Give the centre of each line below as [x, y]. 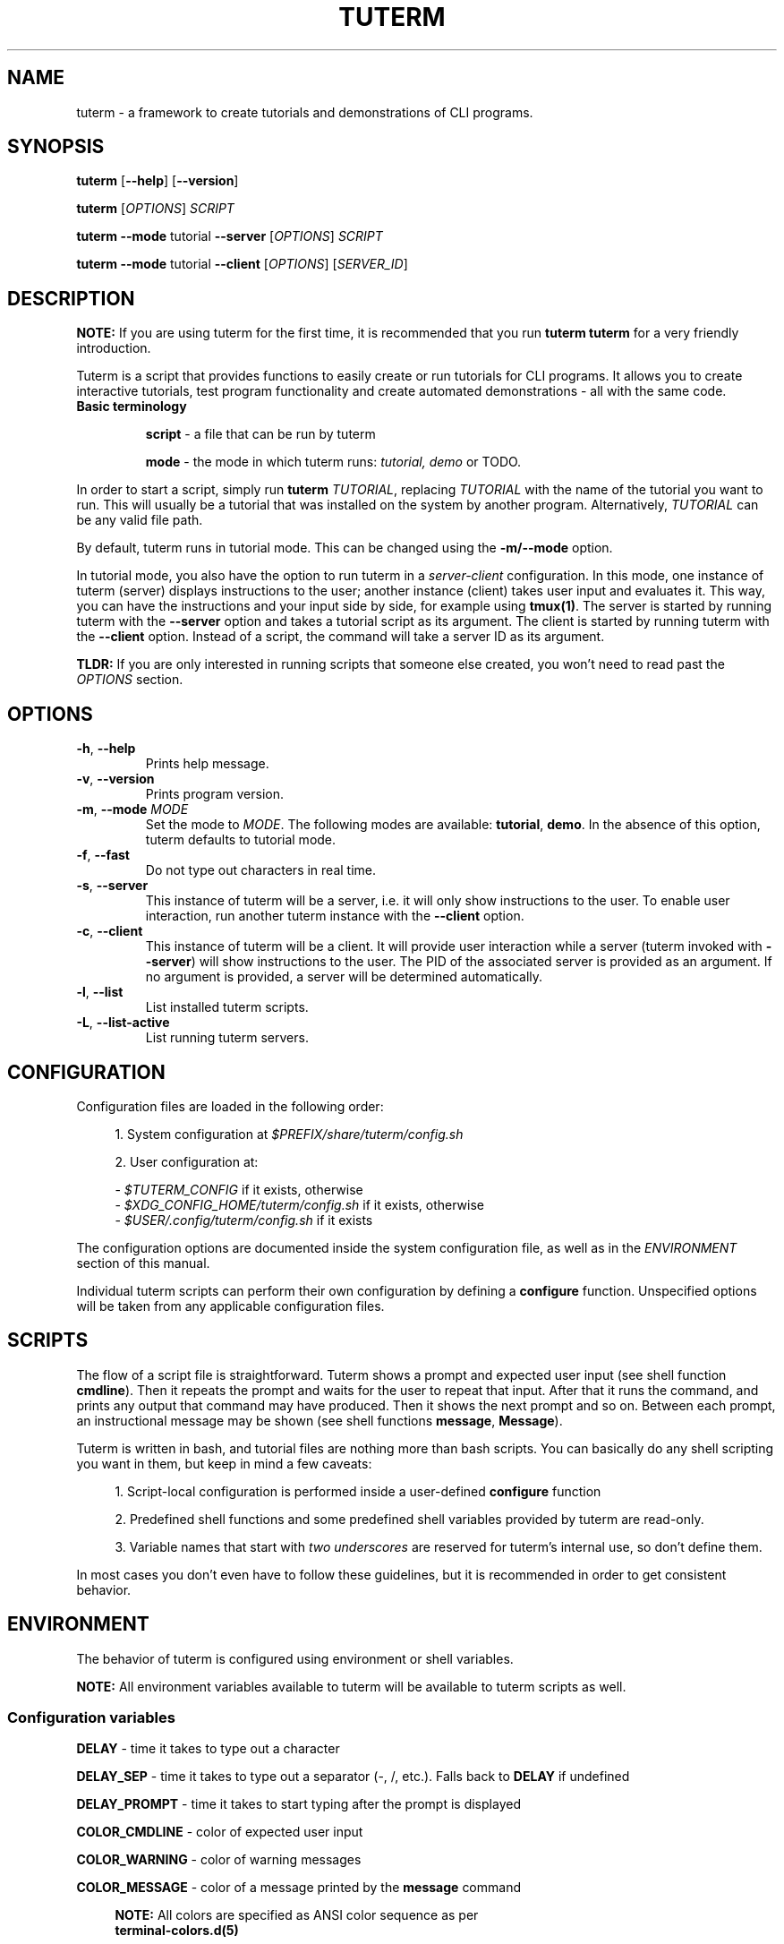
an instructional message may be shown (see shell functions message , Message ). [320, 1420]
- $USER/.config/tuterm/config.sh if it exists [244, 1220]
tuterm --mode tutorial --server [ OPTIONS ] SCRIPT [230, 236]
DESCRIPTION [71, 298]
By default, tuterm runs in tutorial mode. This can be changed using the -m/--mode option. [345, 548]
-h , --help [106, 749]
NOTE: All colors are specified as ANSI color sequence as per [297, 1915]
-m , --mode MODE [132, 809]
